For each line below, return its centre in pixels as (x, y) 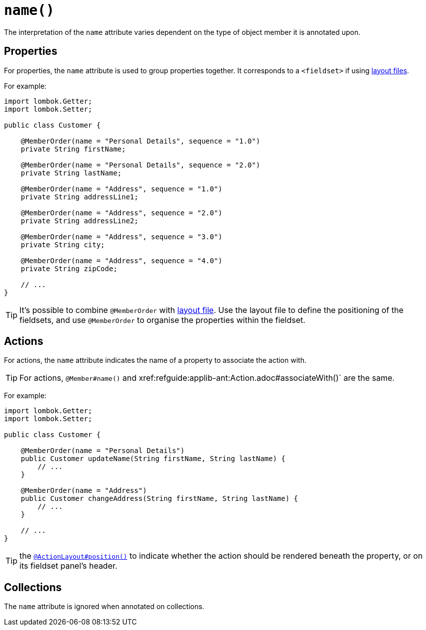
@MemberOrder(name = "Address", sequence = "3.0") (122, 236)
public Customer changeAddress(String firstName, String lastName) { (159, 499)
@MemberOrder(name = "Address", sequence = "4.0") (122, 260)
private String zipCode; (69, 268)
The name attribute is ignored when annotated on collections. (104, 607)
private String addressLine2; (79, 221)
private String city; (63, 244)
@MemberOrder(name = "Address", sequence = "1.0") (122, 189)
